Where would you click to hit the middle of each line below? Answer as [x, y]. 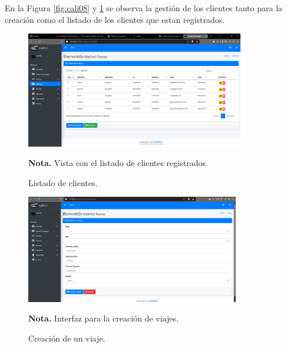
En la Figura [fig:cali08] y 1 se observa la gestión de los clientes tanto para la [144, 8]
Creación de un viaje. [67, 338]
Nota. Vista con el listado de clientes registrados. [118, 163]
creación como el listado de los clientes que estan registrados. [115, 19]
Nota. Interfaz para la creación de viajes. [103, 318]
